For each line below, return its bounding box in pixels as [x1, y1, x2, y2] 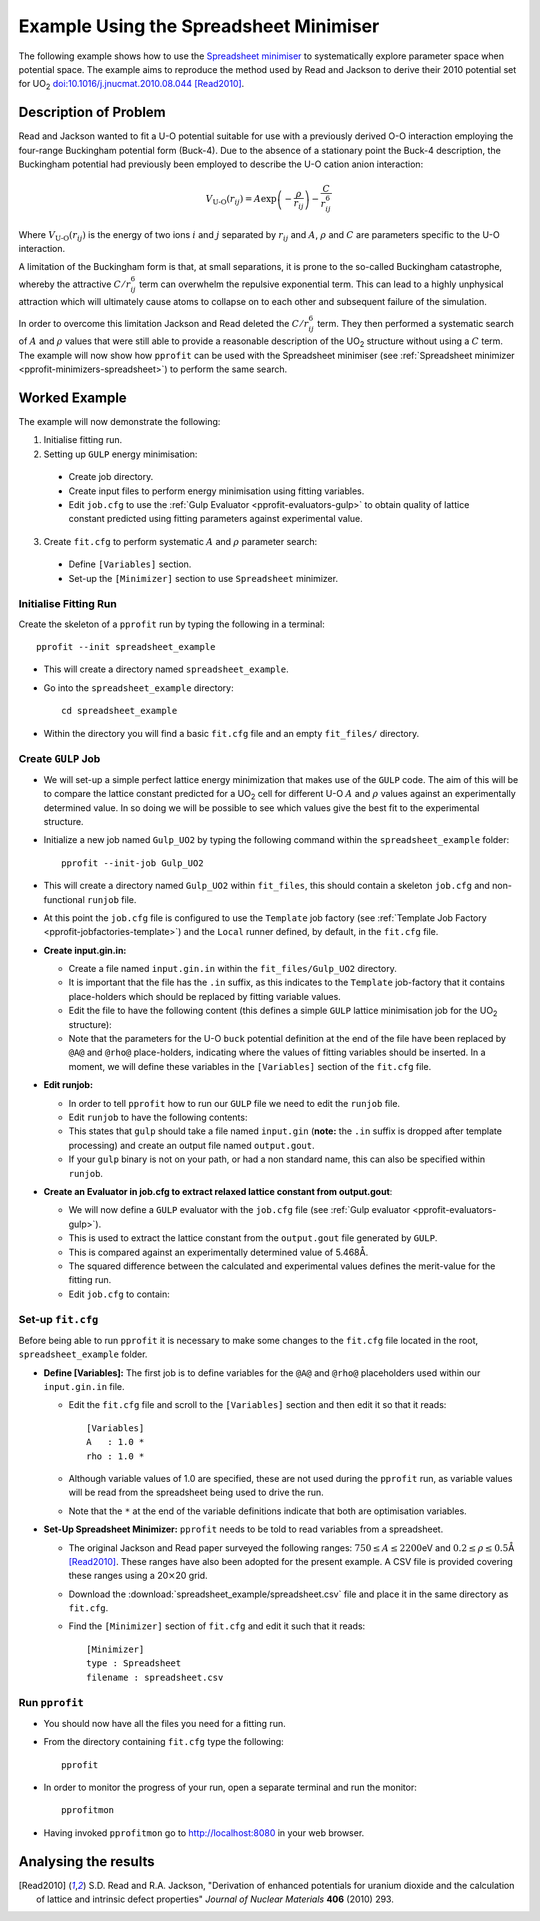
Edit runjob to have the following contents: [68, 1111, 248, 1123]
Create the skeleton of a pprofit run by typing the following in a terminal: [18, 618, 325, 630]
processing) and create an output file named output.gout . [68, 1139, 315, 1151]
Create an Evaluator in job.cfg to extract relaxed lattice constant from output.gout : [43, 1185, 393, 1197]
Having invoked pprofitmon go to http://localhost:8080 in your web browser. [43, 1826, 365, 1839]
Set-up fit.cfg [18, 1313, 99, 1327]
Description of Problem [18, 104, 167, 121]
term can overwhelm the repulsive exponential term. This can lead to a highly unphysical [138, 278, 504, 290]
